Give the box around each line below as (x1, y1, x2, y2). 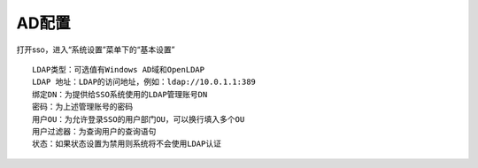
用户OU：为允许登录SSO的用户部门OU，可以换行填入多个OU (32, 114, 245, 124)
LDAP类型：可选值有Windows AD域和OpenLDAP (32, 65, 205, 74)
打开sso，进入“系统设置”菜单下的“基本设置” (16, 44, 175, 55)
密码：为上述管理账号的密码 (32, 102, 133, 112)
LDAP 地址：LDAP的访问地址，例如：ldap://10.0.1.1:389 (32, 77, 257, 88)
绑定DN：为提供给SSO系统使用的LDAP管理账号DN (32, 89, 208, 99)
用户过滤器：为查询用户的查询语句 (32, 126, 157, 136)
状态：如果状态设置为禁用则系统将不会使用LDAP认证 (32, 139, 221, 149)
